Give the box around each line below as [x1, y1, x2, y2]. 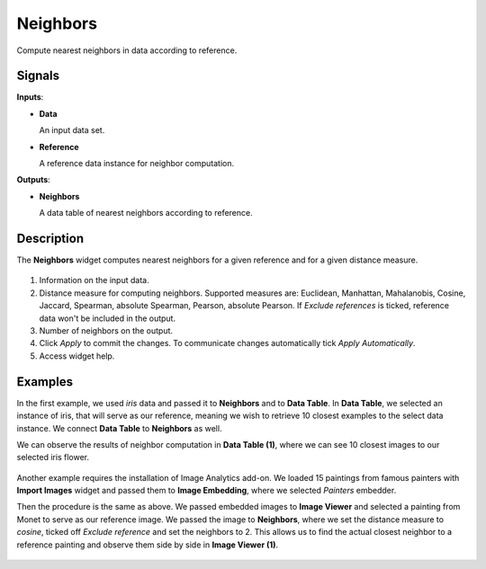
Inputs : [16, 92, 44, 102]
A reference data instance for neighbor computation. [39, 158, 235, 169]
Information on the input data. [39, 275, 149, 286]
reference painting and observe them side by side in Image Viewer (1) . [16, 539, 279, 550]
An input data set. [39, 125, 105, 136]
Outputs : [16, 174, 51, 185]
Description [16, 231, 85, 246]
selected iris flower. [16, 452, 90, 463]
